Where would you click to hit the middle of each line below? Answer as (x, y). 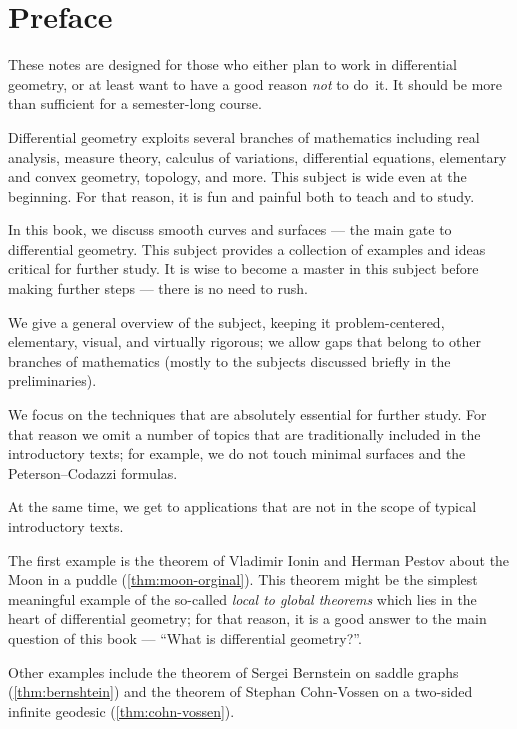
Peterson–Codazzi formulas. (93, 472)
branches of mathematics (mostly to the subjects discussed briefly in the (229, 360)
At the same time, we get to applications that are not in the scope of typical (242, 506)
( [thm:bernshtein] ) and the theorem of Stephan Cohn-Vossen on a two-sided (240, 691)
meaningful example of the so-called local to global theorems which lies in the (242, 598)
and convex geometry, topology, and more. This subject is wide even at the (237, 176)
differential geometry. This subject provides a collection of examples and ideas (247, 248)
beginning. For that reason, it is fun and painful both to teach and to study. (241, 195)
